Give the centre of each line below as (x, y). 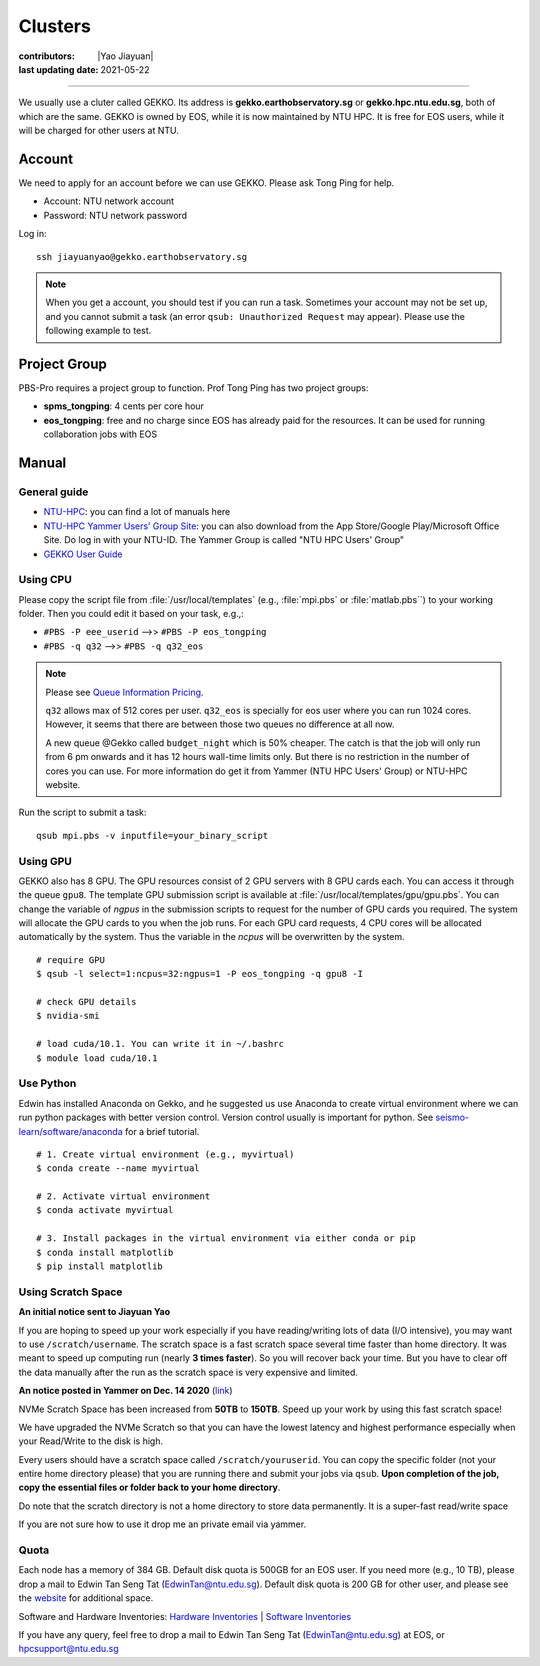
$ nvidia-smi (68, 1016)
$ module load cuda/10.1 (97, 1058)
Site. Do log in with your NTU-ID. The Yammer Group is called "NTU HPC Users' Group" (224, 540)
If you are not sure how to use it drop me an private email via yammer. (162, 1524)
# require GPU (70, 959)
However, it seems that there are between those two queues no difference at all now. (220, 724)
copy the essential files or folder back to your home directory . (149, 1487)
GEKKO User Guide (83, 554)
